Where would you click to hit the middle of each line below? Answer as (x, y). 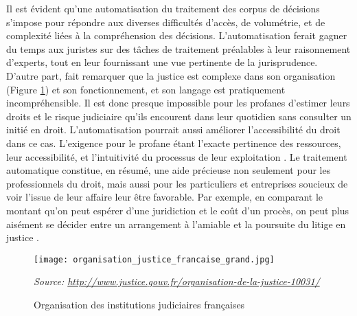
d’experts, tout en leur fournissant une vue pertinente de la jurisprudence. (162, 62)
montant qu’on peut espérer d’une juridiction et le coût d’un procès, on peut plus (177, 210)
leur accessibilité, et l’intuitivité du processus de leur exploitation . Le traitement (177, 156)
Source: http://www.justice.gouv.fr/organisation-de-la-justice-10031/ (177, 281)
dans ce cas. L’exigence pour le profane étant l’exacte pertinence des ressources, (174, 143)
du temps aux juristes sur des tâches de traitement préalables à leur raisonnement (178, 48)
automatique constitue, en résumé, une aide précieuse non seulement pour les (169, 170)
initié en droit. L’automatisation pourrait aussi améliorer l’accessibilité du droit (173, 129)
